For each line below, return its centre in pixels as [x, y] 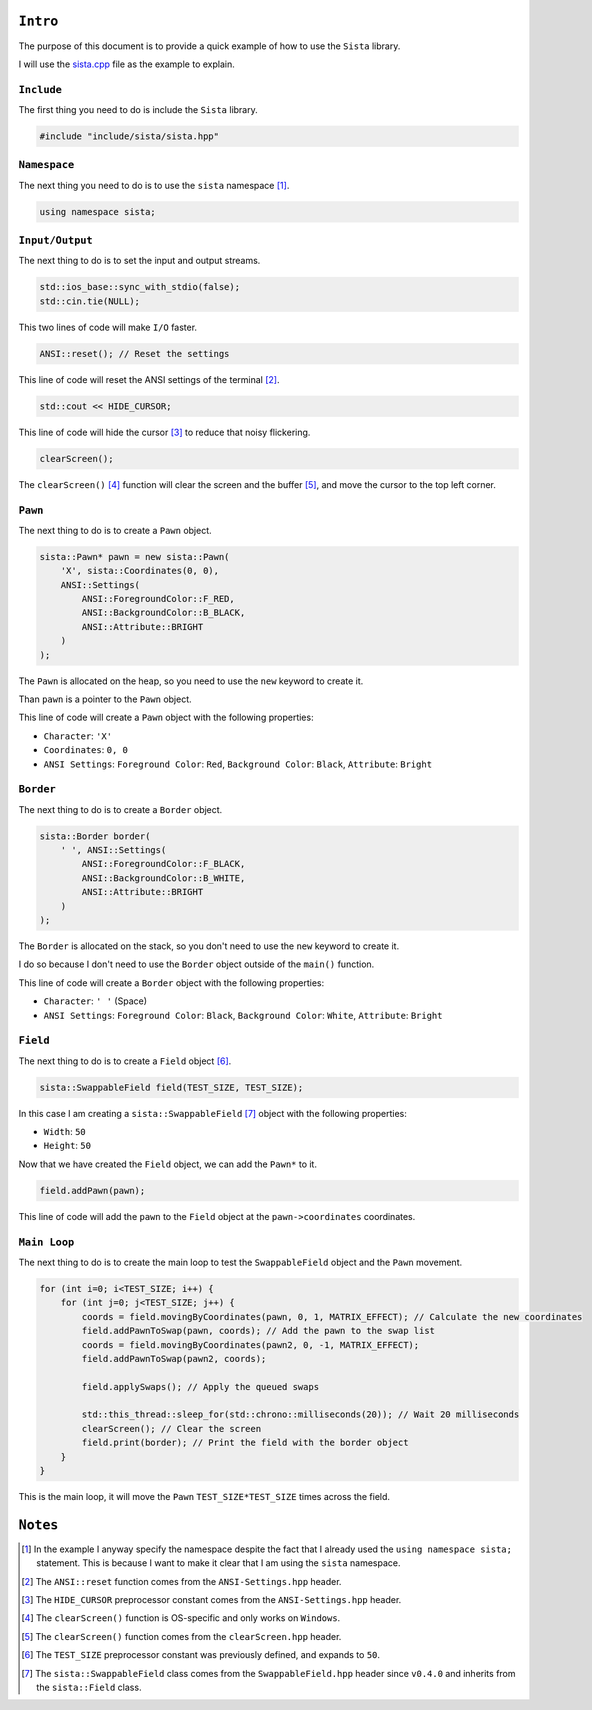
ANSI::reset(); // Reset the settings [134, 353]
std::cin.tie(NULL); [89, 301]
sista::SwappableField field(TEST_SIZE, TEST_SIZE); [171, 1087]
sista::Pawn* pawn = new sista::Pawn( [134, 556]
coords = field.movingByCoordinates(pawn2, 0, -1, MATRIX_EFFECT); [250, 1344]
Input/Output [56, 240]
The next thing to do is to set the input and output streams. [139, 261]
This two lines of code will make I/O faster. [108, 327]
